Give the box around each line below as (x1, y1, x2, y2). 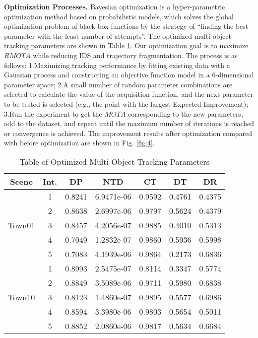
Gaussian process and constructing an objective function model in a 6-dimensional (4, 69, 254, 80)
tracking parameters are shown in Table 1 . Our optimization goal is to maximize (4, 40, 249, 51)
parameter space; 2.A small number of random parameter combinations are (4, 79, 233, 89)
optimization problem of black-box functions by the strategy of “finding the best (4, 21, 249, 31)
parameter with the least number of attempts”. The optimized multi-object (4, 30, 231, 41)
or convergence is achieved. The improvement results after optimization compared (4, 128, 253, 138)
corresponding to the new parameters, (128, 108, 243, 119)
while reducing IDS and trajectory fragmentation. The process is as (33, 50, 238, 60)
